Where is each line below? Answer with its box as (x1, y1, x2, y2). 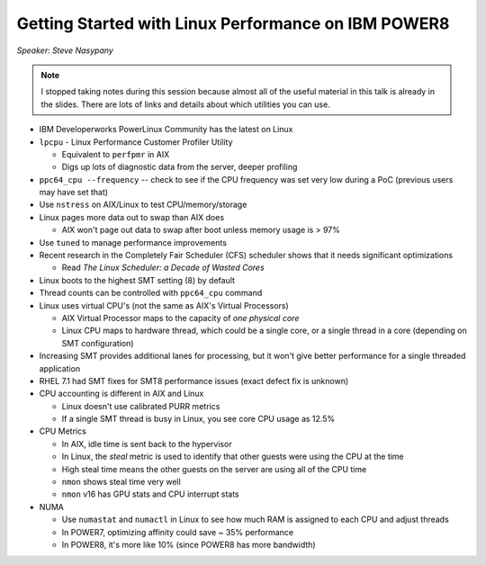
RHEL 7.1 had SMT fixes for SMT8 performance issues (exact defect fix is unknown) (39, 375, 349, 386)
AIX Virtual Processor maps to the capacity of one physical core (61, 312, 300, 323)
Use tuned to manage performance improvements (39, 237, 227, 247)
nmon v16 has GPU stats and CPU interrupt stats (61, 489, 240, 499)
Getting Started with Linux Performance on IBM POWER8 (16, 13, 450, 33)
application (39, 363, 81, 373)
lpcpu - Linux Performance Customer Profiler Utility (39, 136, 233, 148)
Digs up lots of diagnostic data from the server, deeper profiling (61, 162, 298, 173)
